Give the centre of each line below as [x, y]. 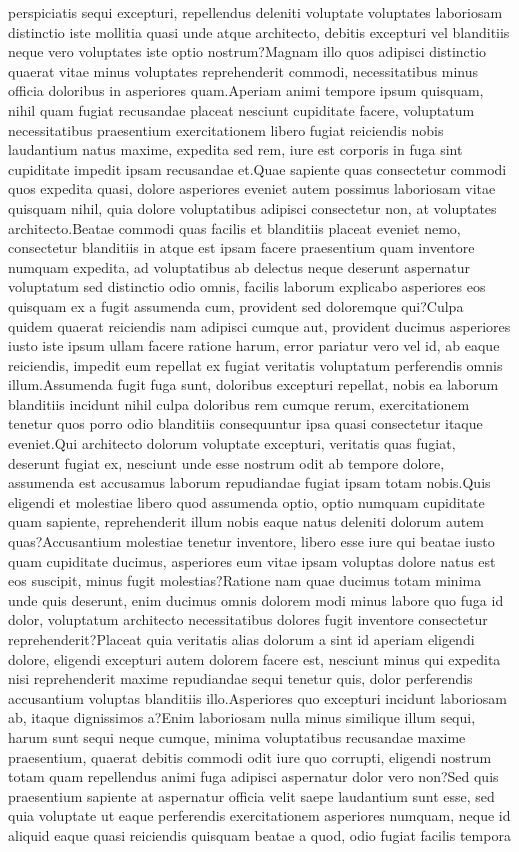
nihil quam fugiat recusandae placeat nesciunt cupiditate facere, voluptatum [241, 109]
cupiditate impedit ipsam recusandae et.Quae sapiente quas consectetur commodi [257, 168]
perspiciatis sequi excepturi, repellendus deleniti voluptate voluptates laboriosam [255, 12]
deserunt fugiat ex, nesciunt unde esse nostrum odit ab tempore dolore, [226, 462]
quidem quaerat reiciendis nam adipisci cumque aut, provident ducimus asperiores [259, 325]
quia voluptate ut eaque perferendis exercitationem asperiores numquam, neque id [259, 815]
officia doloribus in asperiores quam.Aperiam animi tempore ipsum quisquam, [246, 90]
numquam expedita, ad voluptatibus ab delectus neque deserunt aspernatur [239, 266]
